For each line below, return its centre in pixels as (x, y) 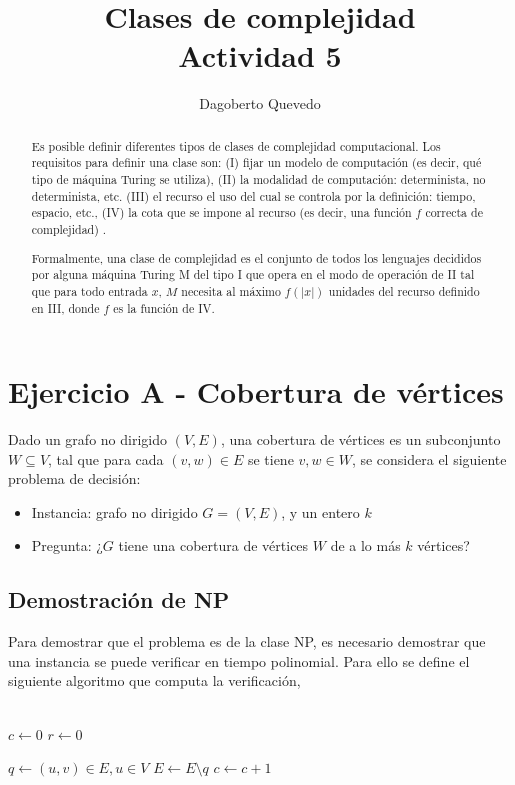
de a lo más (365, 545)
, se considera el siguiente (429, 458)
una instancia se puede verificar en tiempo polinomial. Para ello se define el (239, 660)
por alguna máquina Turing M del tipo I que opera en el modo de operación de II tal (253, 274)
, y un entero (320, 511)
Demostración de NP (119, 599)
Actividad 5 (260, 55)
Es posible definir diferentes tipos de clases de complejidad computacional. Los (236, 145)
